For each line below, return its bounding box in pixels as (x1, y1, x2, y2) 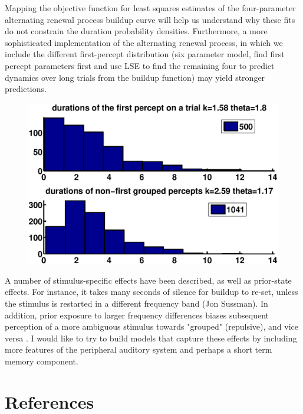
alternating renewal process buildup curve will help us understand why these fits (5, 13, 295, 25)
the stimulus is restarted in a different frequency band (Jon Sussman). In (5, 297, 268, 309)
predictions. (5, 83, 47, 95)
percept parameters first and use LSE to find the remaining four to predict (5, 59, 275, 71)
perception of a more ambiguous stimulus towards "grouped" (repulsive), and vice (5, 320, 298, 333)
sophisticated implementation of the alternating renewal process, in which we (5, 36, 283, 48)
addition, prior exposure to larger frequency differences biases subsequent (5, 308, 269, 321)
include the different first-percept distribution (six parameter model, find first (5, 48, 285, 60)
